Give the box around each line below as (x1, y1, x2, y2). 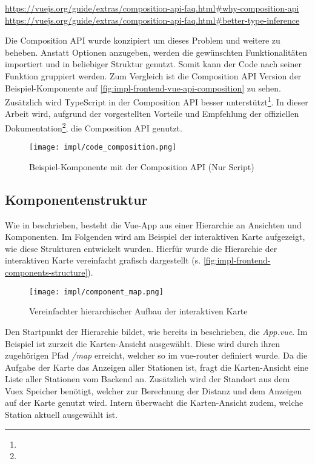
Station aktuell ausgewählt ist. (5, 408, 118, 421)
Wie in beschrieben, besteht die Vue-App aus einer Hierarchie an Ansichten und (5, 218, 302, 231)
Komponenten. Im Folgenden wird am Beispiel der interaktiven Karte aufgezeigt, (5, 230, 305, 243)
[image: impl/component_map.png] (29, 287, 164, 296)
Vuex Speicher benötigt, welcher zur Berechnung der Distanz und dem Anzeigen (5, 384, 302, 397)
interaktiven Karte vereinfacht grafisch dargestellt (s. (5, 254, 201, 267)
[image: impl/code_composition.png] (29, 143, 177, 152)
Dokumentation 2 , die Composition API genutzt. (5, 120, 182, 134)
